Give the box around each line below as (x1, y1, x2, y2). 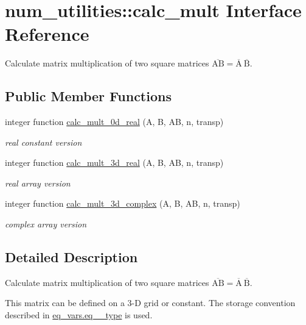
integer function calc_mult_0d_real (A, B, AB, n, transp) (5, 115, 224, 128)
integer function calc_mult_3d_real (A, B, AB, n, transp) (5, 156, 224, 169)
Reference (5, 21, 89, 46)
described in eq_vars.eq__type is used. (5, 309, 153, 321)
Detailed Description (5, 248, 138, 266)
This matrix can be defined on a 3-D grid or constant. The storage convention (5, 296, 296, 309)
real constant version (5, 135, 82, 148)
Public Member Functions (5, 87, 172, 105)
